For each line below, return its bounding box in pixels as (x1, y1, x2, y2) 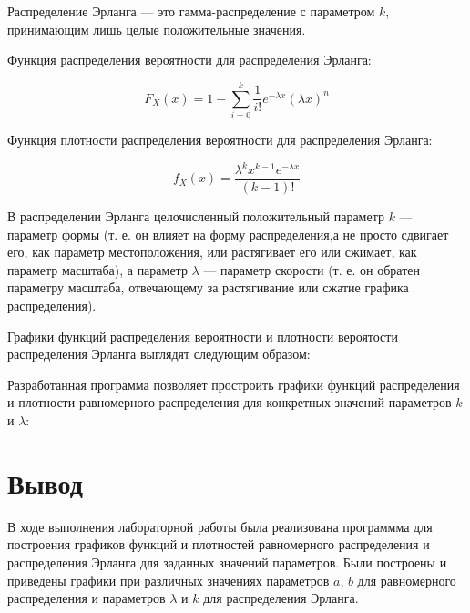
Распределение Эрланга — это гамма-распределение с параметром (7, 2, 375, 20)
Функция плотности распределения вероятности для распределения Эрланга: (7, 129, 433, 148)
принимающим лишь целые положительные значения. (7, 19, 306, 38)
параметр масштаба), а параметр (7, 260, 188, 279)
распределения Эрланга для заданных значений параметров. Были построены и (7, 552, 447, 571)
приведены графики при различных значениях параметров (7, 570, 330, 589)
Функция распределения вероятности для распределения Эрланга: (7, 50, 372, 69)
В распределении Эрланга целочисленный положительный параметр (7, 207, 384, 226)
